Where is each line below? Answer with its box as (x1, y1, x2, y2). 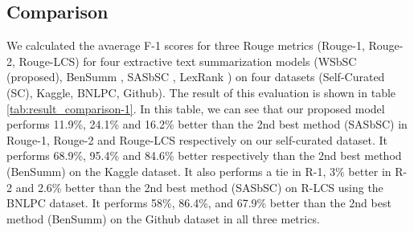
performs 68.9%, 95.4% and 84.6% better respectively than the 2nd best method (6, 147, 402, 164)
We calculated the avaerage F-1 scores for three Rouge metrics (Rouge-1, (6, 37, 365, 54)
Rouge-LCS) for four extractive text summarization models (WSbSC (18, 52, 357, 69)
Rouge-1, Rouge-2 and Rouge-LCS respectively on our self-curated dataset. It (6, 131, 387, 148)
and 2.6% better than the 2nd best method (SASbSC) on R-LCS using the (15, 178, 383, 195)
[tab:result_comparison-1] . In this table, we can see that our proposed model (6, 100, 385, 117)
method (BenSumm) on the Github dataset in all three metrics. (6, 210, 320, 227)
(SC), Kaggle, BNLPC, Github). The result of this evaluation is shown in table (6, 84, 396, 100)
